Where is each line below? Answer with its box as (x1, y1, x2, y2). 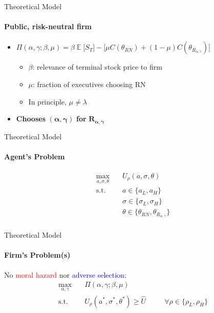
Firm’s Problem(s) (4, 249, 71, 260)
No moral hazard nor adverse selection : (4, 269, 126, 280)
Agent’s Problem (4, 151, 65, 161)
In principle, (28, 96, 67, 107)
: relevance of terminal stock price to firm (32, 61, 162, 72)
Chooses (16, 113, 46, 124)
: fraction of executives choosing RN (33, 78, 146, 89)
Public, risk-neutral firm (4, 21, 92, 32)
